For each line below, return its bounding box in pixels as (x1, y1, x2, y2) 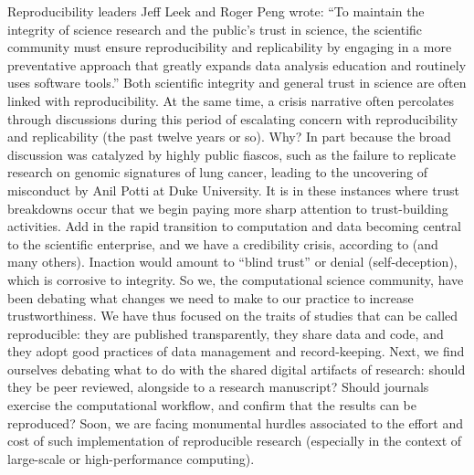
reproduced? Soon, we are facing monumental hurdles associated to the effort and (7, 413, 463, 432)
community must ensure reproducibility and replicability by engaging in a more (7, 37, 452, 57)
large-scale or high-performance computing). (7, 449, 255, 468)
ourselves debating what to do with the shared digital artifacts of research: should (7, 359, 466, 378)
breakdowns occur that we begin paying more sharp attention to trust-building (7, 198, 448, 217)
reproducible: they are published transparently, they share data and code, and (7, 323, 444, 343)
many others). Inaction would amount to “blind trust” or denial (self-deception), (7, 252, 458, 271)
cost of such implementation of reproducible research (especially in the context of (7, 431, 462, 450)
